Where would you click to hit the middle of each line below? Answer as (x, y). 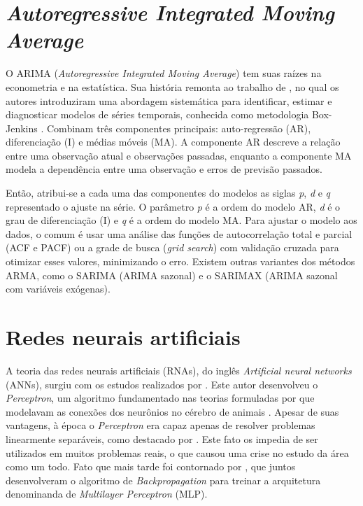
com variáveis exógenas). (58, 289)
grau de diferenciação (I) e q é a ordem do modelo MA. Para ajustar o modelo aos (181, 220)
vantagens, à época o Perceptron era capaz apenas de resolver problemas (161, 425)
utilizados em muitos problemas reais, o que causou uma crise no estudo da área (177, 452)
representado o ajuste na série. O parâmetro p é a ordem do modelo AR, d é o (173, 206)
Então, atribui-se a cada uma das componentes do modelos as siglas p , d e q (168, 193)
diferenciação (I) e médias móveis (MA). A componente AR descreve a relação (173, 142)
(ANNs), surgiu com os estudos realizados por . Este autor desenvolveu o (162, 384)
